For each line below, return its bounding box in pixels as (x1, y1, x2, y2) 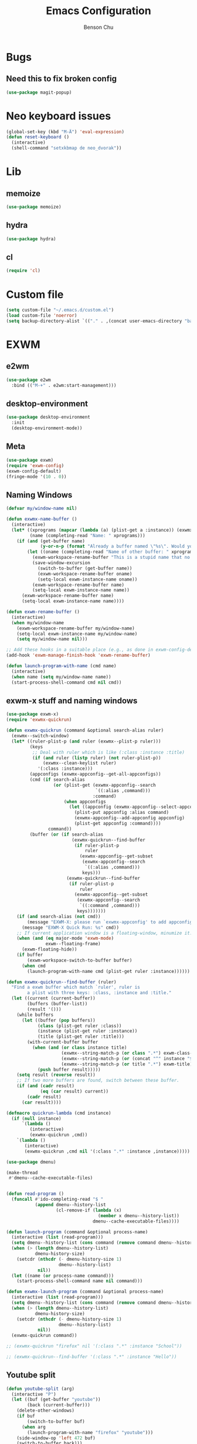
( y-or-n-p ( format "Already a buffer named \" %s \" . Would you (40, 544, 195, 549)
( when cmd (21, 963, 46, 969)
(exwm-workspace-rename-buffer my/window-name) (16, 625, 135, 631)
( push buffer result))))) (37, 1067, 101, 1072)
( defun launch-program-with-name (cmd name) (6, 663, 117, 669)
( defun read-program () (6, 1191, 64, 1197)
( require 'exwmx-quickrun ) (6, 717, 72, 723)
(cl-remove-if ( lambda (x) (56, 1207, 122, 1213)
